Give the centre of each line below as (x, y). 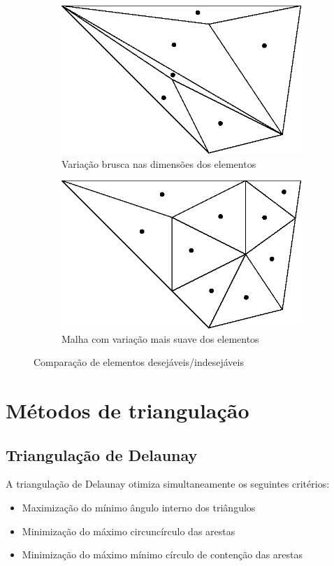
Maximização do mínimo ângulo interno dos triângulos (139, 508)
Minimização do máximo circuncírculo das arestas (129, 531)
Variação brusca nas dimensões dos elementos (159, 163)
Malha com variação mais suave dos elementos (160, 338)
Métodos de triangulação (128, 410)
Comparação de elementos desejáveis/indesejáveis (139, 362)
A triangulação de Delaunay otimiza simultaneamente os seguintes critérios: (168, 484)
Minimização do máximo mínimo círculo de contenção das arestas (162, 554)
